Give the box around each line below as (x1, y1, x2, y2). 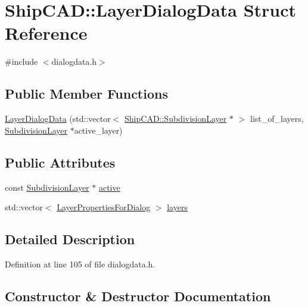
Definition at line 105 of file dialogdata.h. (5, 257, 155, 270)
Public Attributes (5, 153, 116, 171)
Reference (5, 21, 88, 45)
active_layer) (74, 124, 123, 136)
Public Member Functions (5, 84, 168, 103)
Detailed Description (5, 230, 135, 248)
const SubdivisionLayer (5, 181, 89, 193)
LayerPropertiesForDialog (57, 201, 151, 213)
